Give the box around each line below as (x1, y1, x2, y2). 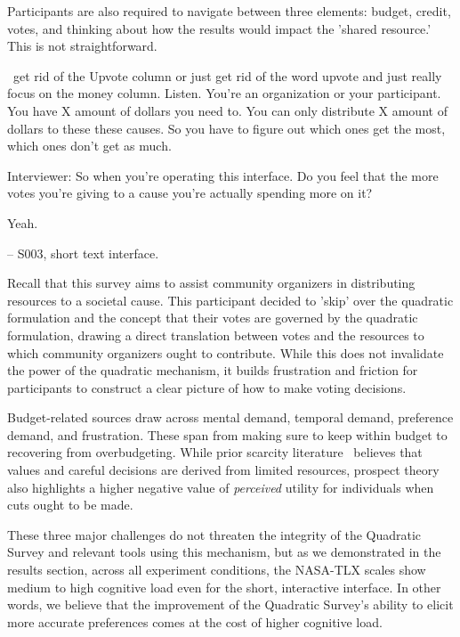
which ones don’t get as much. (7, 136, 172, 155)
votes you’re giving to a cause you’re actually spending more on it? (7, 184, 373, 202)
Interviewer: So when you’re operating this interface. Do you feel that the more (7, 166, 439, 184)
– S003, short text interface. (7, 243, 159, 262)
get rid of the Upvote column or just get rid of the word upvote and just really (12, 66, 442, 85)
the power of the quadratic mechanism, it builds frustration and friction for (7, 361, 418, 380)
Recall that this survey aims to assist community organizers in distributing (7, 274, 416, 292)
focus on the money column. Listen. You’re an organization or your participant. (7, 84, 441, 102)
